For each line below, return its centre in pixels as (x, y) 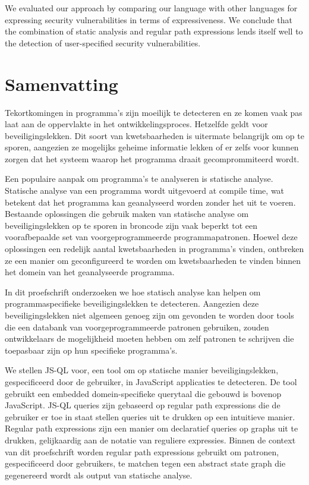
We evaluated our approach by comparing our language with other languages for (151, 8)
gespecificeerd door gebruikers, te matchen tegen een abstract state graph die (145, 463)
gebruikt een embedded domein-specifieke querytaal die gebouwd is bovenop (143, 393)
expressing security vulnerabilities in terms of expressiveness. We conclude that (149, 19)
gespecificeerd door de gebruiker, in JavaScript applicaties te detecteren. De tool (151, 381)
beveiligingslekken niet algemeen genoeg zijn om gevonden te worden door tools (149, 315)
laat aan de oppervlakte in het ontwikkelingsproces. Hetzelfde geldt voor (136, 124)
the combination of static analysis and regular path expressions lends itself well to (154, 31)
